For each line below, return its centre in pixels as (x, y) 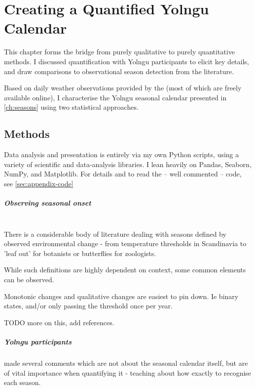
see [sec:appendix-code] (39, 183)
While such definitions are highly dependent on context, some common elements (125, 270)
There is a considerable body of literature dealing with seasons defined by (115, 234)
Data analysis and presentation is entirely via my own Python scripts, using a (122, 154)
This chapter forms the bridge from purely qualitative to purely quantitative (119, 52)
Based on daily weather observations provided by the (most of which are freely (123, 88)
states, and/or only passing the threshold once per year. (88, 306)
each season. (22, 382)
